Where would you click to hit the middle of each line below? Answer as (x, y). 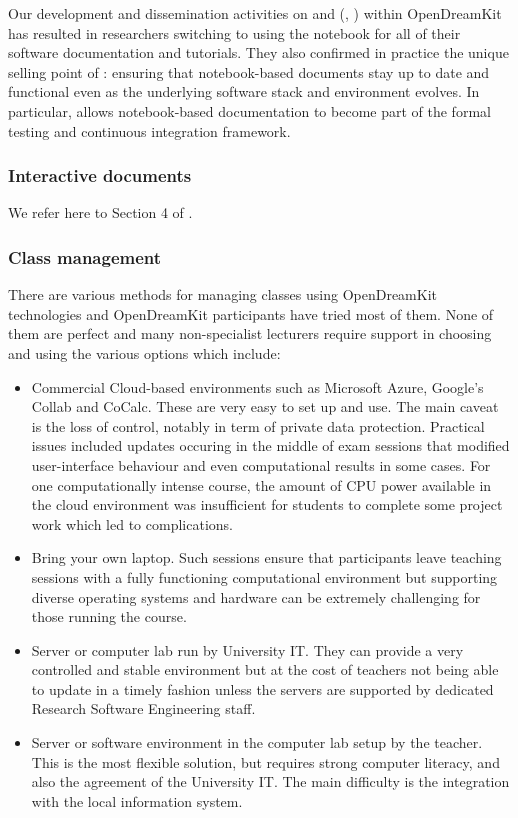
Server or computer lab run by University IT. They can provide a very (247, 649)
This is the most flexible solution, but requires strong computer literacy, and (265, 761)
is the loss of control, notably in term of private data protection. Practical (258, 425)
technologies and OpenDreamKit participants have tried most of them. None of (251, 313)
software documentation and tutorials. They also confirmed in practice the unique (258, 52)
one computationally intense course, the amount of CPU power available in (261, 484)
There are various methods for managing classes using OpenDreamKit (223, 294)
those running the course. (109, 616)
